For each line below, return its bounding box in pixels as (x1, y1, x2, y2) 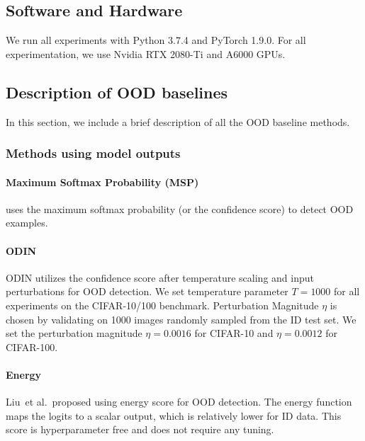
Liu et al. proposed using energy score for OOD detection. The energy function (6, 394, 352, 409)
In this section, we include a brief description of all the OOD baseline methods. (6, 114, 350, 129)
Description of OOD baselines (6, 81, 228, 103)
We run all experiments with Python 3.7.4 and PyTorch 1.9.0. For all (6, 33, 306, 47)
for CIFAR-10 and (194, 326, 274, 340)
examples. (6, 215, 48, 230)
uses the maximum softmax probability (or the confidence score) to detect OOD (6, 201, 354, 216)
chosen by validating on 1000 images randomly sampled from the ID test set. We (6, 311, 356, 326)
